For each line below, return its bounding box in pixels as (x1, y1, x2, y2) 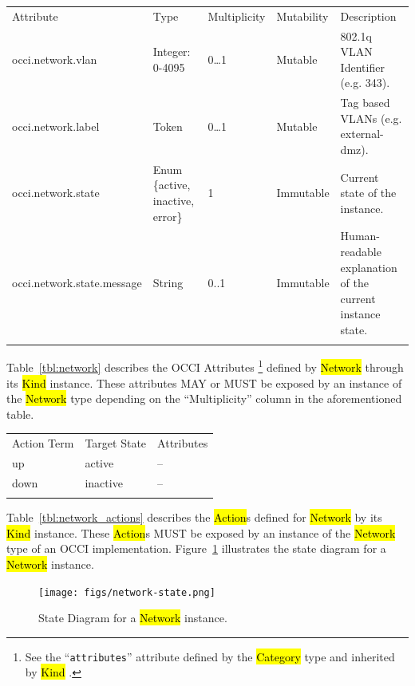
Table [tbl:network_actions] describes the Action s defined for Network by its (6, 509, 382, 526)
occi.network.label (12, 117, 100, 134)
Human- (340, 227, 380, 244)
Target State (85, 435, 147, 451)
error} (152, 207, 183, 224)
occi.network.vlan (12, 50, 97, 67)
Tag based (340, 94, 390, 111)
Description (340, 7, 397, 24)
